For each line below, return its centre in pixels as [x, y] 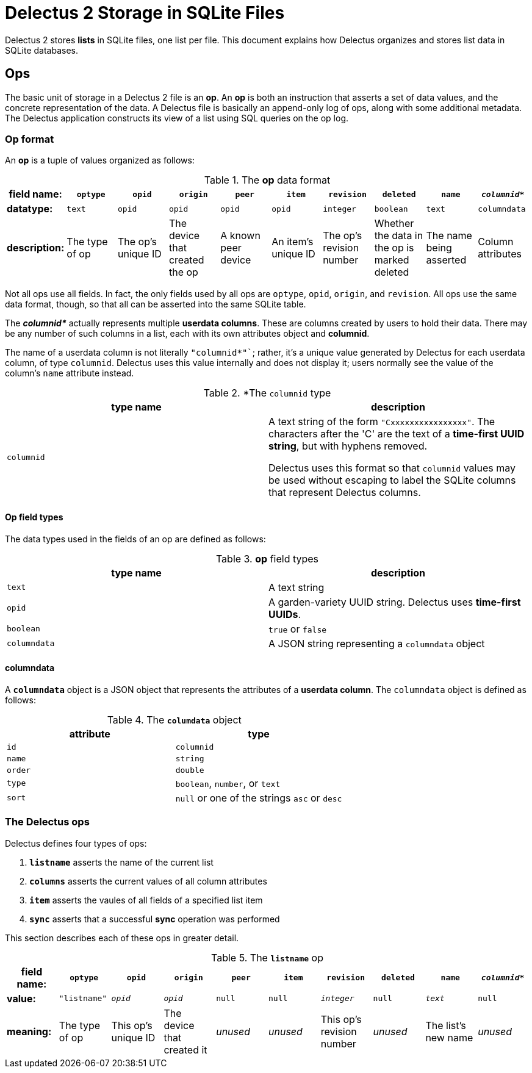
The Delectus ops [47, 822]
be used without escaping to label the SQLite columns [392, 480]
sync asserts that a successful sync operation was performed [155, 919]
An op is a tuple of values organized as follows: [100, 160]
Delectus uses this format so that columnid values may [392, 468]
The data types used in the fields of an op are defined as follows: [135, 539]
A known [240, 236]
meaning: [29, 1031]
